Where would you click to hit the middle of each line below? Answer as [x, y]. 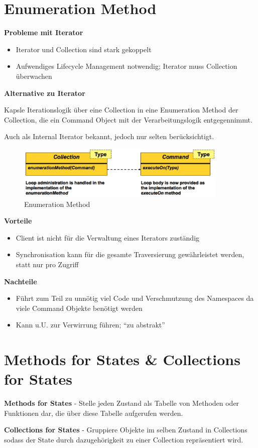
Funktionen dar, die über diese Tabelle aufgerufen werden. [94, 413]
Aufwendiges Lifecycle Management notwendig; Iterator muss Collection [126, 66]
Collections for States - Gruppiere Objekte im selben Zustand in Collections [126, 430]
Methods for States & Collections [122, 359]
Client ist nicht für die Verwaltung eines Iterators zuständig [108, 237]
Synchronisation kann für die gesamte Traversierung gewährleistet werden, [130, 254]
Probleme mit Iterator [44, 32]
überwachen [34, 76]
